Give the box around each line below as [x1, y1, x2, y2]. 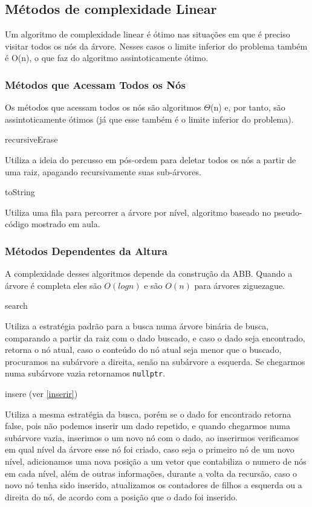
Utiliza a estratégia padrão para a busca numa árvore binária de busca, [5, 319, 269, 332]
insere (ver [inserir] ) [5, 387, 78, 399]
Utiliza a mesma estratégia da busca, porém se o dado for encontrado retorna [5, 407, 291, 420]
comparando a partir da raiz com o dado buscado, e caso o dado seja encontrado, [5, 331, 305, 344]
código [5, 218, 29, 230]
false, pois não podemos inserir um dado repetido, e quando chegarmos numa [5, 419, 290, 432]
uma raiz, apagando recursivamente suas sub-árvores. [5, 165, 201, 178]
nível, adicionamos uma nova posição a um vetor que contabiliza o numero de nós [5, 454, 307, 467]
